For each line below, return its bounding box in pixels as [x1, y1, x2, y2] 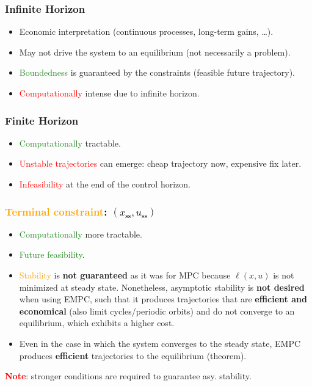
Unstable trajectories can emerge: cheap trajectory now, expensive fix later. [19, 157, 302, 170]
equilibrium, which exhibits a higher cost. [19, 316, 175, 329]
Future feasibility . [19, 248, 85, 261]
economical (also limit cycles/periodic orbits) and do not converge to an [19, 304, 295, 317]
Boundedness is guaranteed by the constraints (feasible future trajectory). [19, 66, 296, 79]
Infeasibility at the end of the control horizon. [19, 178, 190, 190]
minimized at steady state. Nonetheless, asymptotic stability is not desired [19, 280, 305, 293]
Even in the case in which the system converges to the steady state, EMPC [19, 337, 301, 349]
